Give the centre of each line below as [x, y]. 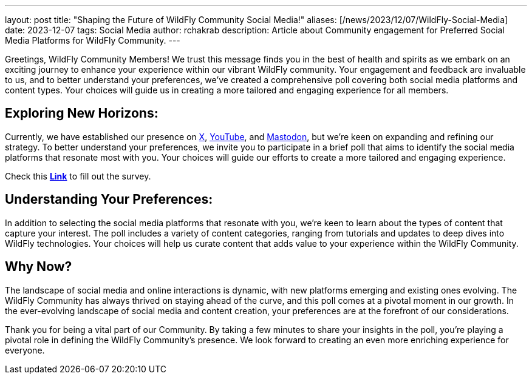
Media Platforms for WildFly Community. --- [93, 40]
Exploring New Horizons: [82, 113]
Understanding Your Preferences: [109, 200]
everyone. [25, 350]
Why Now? [39, 267]
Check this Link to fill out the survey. [78, 176]
